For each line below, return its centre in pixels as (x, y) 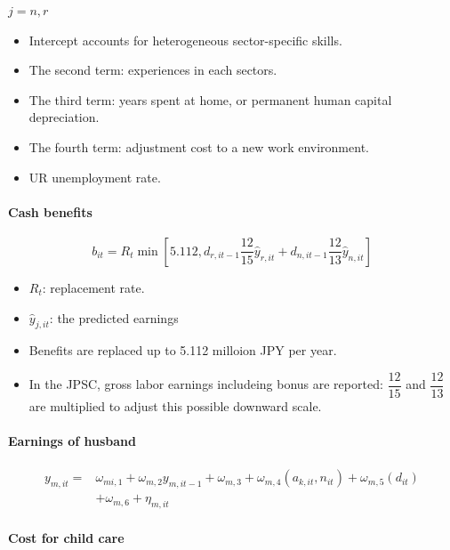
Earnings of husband (72, 441)
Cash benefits (50, 211)
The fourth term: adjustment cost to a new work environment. (199, 146)
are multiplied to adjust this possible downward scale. (175, 406)
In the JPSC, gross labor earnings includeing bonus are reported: (206, 384)
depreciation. (64, 117)
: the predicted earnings (114, 317)
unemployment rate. (106, 177)
